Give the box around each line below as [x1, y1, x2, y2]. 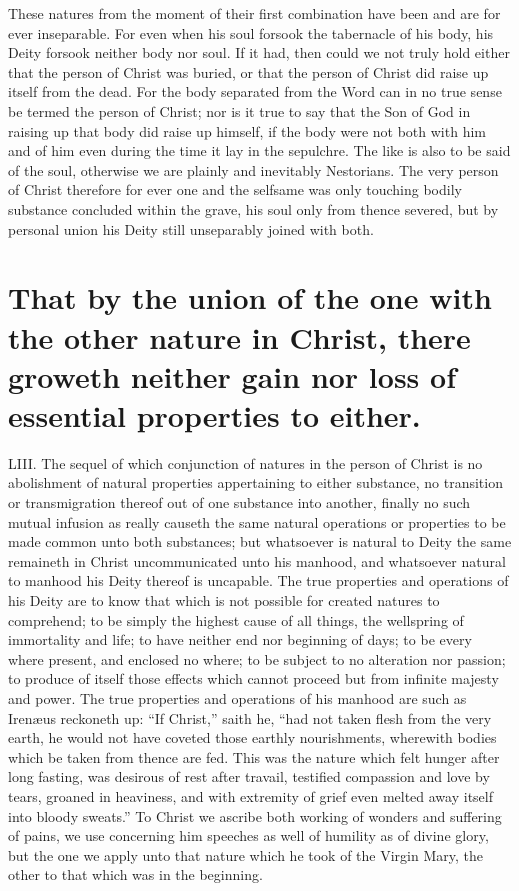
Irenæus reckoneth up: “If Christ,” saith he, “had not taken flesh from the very [8, 707, 492, 728]
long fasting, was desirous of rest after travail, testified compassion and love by [8, 766, 490, 787]
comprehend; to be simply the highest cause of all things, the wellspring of [8, 609, 464, 630]
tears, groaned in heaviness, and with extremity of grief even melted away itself [8, 785, 493, 806]
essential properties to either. [8, 394, 421, 435]
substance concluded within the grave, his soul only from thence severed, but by [8, 198, 499, 219]
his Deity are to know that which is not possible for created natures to [8, 589, 440, 610]
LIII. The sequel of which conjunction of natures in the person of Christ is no [8, 452, 483, 473]
